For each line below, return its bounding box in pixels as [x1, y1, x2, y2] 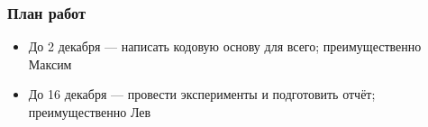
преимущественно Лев [28, 103, 151, 121]
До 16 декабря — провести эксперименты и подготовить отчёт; [28, 85, 376, 104]
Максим [28, 54, 72, 73]
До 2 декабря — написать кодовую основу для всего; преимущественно [28, 37, 422, 56]
